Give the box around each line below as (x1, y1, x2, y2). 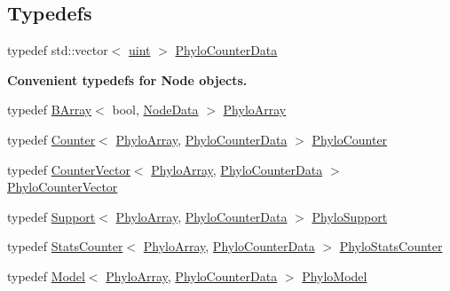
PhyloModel (302, 266, 367, 285)
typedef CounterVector (7, 160, 130, 178)
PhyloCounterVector (7, 177, 118, 196)
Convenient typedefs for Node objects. (7, 70, 248, 89)
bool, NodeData (112, 100, 199, 119)
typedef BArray (7, 100, 92, 119)
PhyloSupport (312, 207, 388, 225)
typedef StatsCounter (7, 237, 123, 256)
